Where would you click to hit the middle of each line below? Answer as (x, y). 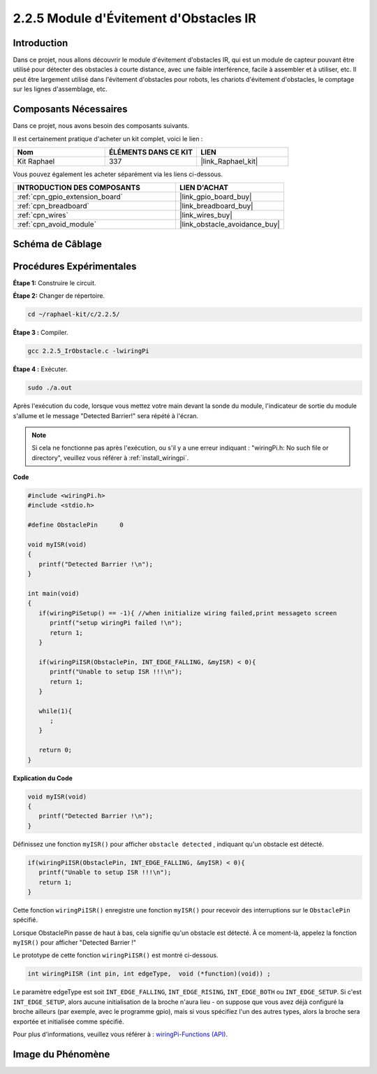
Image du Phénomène (61, 1054)
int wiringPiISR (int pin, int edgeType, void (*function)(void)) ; (149, 974)
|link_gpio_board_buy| (215, 197)
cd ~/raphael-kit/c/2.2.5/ (74, 314)
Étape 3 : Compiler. (41, 333)
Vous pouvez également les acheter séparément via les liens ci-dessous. (118, 174)
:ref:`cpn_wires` (43, 215)
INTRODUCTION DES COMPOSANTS (79, 187)
